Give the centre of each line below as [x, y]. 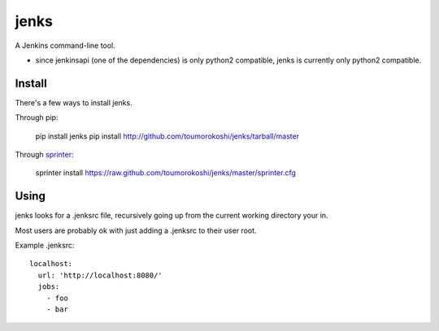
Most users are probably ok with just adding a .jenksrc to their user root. [136, 230]
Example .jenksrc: [45, 245]
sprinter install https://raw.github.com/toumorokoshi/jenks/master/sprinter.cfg [166, 173]
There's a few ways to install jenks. [74, 102]
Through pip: [37, 118]
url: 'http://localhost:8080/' [100, 275]
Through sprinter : [44, 155]
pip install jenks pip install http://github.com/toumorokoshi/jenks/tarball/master [167, 136]
